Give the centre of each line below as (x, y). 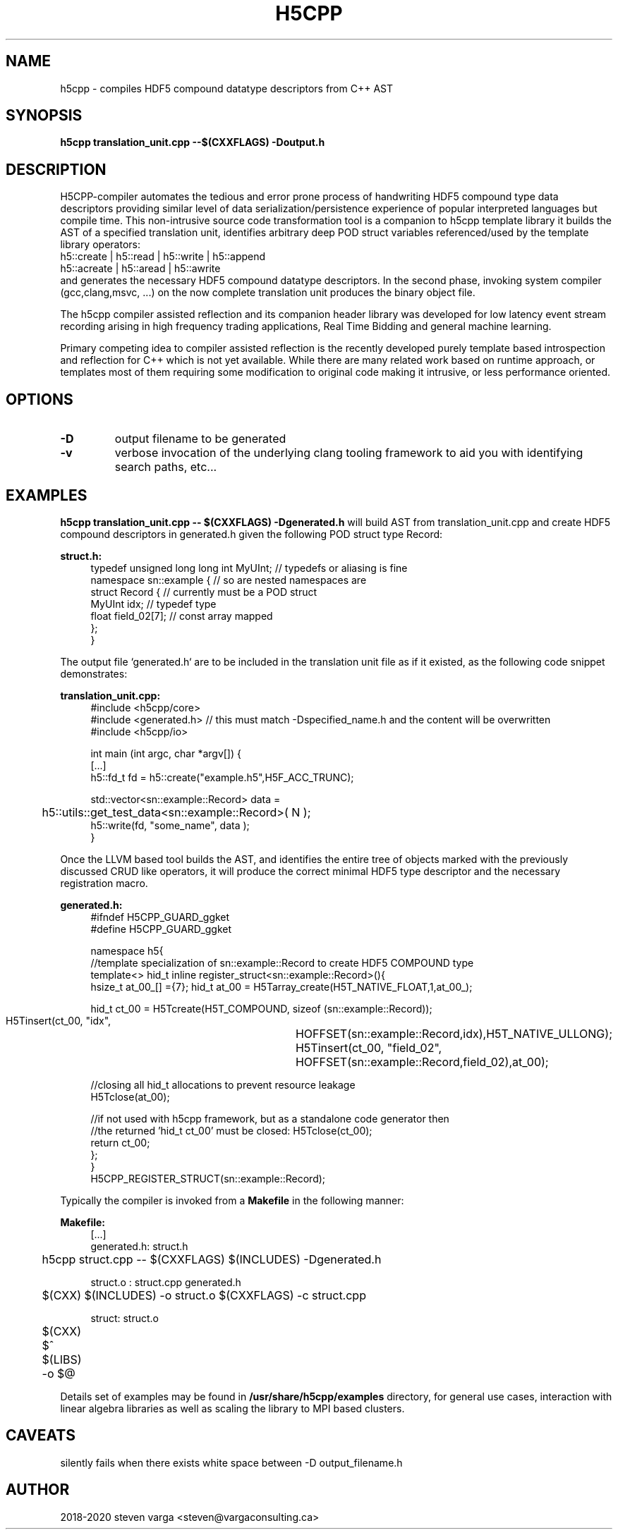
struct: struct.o (125, 1318)
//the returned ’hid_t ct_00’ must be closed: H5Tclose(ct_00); (231, 1130)
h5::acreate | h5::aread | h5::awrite (140, 269)
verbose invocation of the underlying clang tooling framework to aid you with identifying (349, 453)
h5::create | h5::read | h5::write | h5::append (163, 257)
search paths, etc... (166, 467)
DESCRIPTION (56, 169)
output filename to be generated (200, 439)
